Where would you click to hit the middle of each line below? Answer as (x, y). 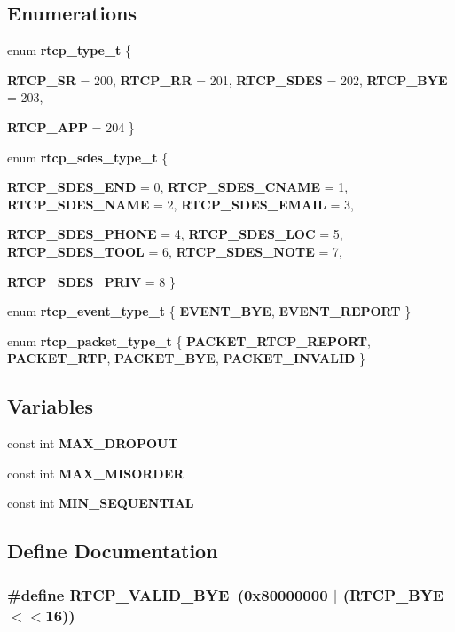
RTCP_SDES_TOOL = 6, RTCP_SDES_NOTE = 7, (175, 251)
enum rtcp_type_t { (70, 50)
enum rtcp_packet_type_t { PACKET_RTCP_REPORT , (189, 340)
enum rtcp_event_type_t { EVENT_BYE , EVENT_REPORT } (209, 311)
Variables (51, 406)
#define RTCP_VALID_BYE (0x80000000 (168, 594)
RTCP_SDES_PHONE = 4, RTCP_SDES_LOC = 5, (175, 234)
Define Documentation (113, 551)
